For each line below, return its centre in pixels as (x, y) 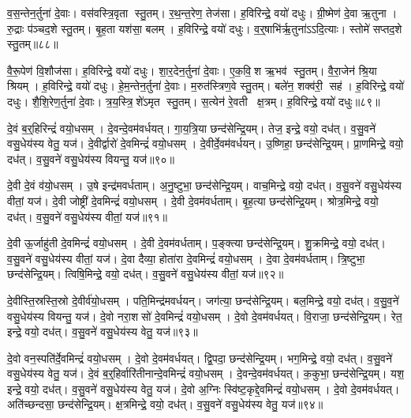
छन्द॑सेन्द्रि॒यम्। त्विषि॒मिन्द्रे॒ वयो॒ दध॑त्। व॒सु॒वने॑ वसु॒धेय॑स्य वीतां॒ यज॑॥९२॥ (146, 274)
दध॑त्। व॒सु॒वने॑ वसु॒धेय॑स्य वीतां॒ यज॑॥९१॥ (87, 216)
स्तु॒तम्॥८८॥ (33, 44)
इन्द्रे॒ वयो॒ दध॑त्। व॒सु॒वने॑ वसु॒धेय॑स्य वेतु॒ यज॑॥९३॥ (103, 331)
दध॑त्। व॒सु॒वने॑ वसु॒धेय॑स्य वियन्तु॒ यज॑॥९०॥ (91, 158)
